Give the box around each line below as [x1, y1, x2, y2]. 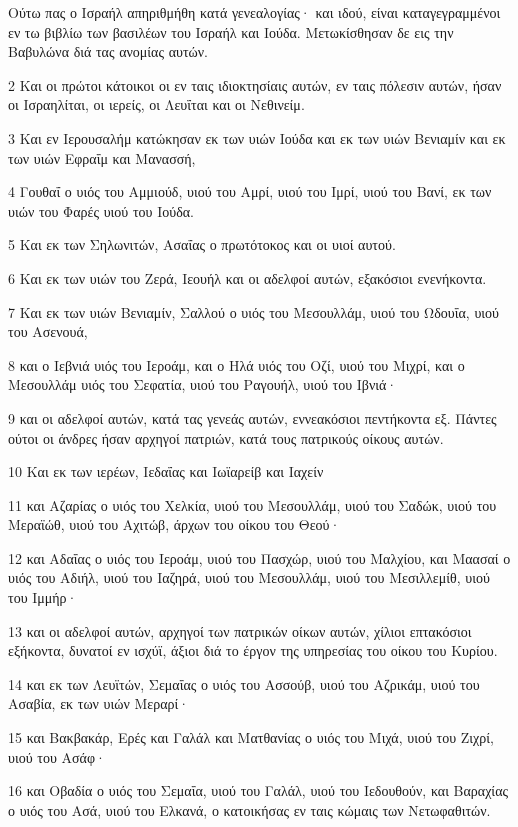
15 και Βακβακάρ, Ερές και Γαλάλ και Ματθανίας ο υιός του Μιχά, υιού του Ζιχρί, [8, 727, 494, 748]
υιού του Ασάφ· [8, 746, 106, 767]
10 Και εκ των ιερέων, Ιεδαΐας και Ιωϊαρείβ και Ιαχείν [8, 461, 324, 482]
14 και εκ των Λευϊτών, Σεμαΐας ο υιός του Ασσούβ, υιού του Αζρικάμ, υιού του [8, 673, 480, 694]
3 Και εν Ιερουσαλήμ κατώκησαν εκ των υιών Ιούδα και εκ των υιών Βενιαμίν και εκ [8, 127, 506, 148]
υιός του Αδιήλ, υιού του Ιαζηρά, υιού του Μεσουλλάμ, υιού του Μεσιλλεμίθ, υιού [8, 567, 490, 588]
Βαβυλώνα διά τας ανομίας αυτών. [8, 41, 208, 62]
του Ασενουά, [8, 321, 88, 342]
